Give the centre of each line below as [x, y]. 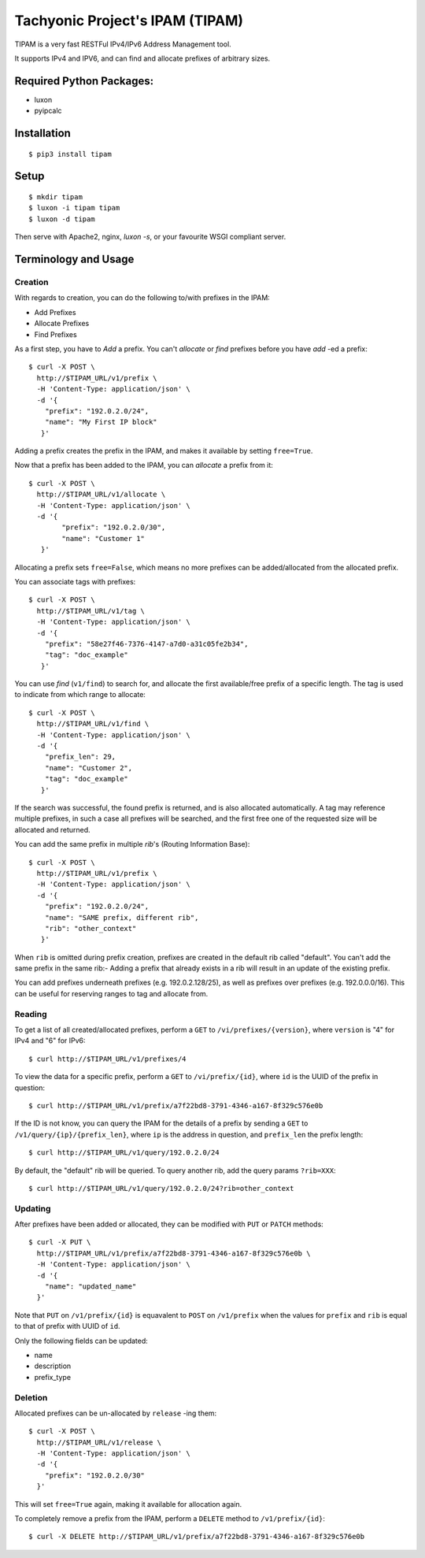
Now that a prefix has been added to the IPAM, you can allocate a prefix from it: [144, 466]
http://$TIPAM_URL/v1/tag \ [91, 611]
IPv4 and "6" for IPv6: [50, 1041]
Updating [33, 1208]
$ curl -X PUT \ [60, 1242]
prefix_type [52, 1377]
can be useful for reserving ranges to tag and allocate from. [111, 993]
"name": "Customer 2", [89, 768]
